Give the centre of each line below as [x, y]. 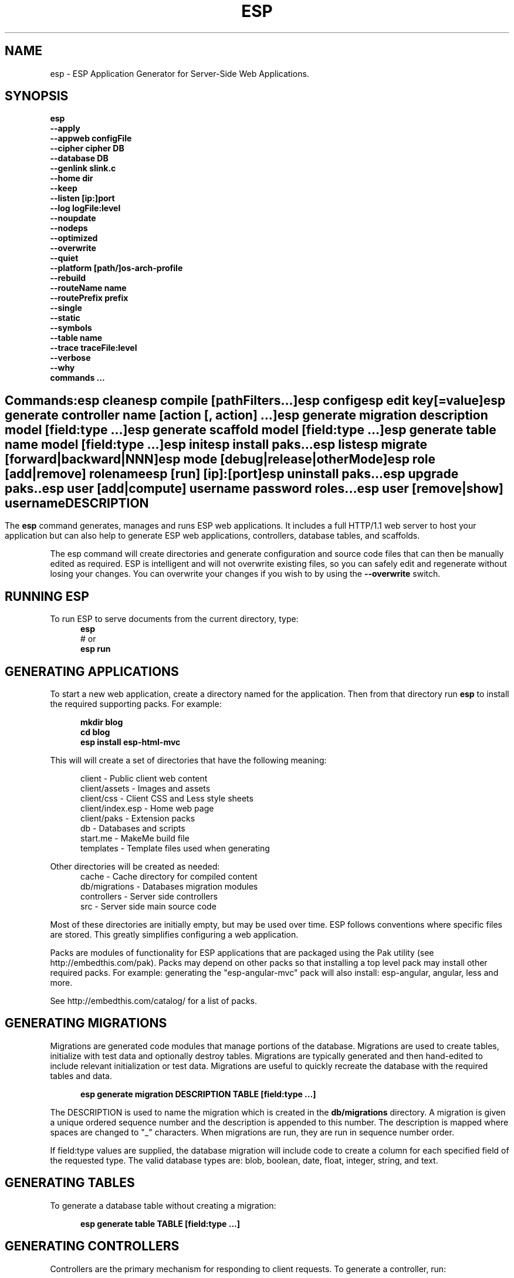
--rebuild [68, 278]
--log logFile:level [85, 208]
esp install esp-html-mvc [131, 742]
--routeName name [88, 288]
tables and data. [81, 1076]
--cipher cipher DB [87, 148]
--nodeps [69, 228]
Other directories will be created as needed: [135, 866]
